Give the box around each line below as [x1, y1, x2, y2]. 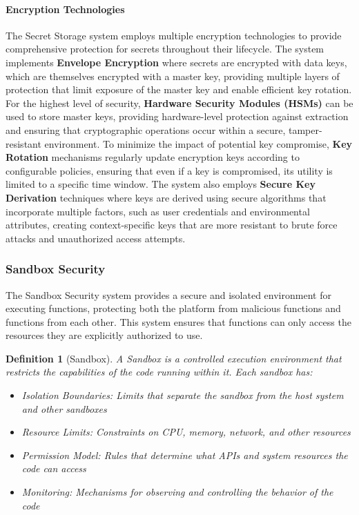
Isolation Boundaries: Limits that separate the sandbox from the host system [21, 388, 344, 402]
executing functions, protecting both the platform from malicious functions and [6, 301, 341, 315]
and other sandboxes [21, 401, 107, 416]
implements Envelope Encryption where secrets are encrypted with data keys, [6, 55, 347, 69]
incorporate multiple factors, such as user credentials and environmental [6, 204, 310, 218]
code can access [21, 461, 86, 476]
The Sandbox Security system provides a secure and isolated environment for [6, 287, 331, 302]
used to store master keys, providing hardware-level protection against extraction [6, 109, 349, 124]
